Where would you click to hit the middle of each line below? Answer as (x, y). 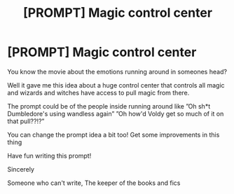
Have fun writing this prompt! (49, 155)
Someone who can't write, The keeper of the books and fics (94, 183)
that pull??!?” (26, 121)
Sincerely (21, 169)
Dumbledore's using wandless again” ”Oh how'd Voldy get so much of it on (116, 113)
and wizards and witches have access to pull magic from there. (98, 92)
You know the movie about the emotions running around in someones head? (117, 71)
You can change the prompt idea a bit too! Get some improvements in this (113, 134)
